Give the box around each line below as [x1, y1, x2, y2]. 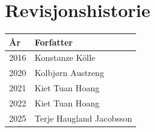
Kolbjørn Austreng [35, 66, 105, 79]
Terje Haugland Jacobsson [35, 111, 133, 124]
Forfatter [35, 35, 73, 48]
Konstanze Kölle [35, 51, 95, 64]
